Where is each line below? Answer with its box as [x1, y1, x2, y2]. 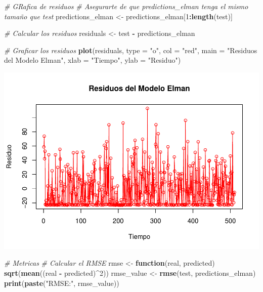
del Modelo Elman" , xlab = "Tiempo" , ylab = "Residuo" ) [4, 55, 181, 65]
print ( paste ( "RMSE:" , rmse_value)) [4, 277, 119, 288]
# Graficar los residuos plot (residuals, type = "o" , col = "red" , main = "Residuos [4, 45, 257, 55]
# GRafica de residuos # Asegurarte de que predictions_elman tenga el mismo [4, 1, 248, 11]
